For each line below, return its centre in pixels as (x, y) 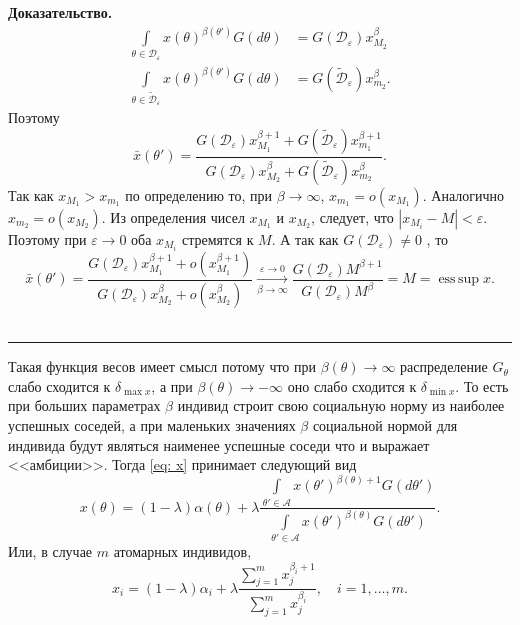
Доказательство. (60, 12)
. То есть (482, 385)
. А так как (305, 238)
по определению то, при (199, 194)
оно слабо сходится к (352, 385)
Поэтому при (47, 238)
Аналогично (467, 194)
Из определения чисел (177, 216)
